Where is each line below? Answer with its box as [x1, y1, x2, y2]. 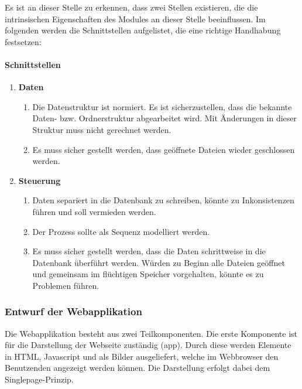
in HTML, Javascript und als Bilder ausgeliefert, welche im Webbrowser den [5, 350, 279, 362]
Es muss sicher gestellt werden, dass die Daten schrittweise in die [32, 245, 266, 257]
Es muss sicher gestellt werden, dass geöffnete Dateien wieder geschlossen [32, 143, 295, 155]
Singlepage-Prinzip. [5, 373, 74, 385]
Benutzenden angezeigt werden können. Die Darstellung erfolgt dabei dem [5, 361, 270, 374]
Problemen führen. [32, 279, 99, 291]
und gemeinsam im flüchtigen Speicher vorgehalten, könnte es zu [32, 268, 264, 280]
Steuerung [18, 174, 61, 186]
